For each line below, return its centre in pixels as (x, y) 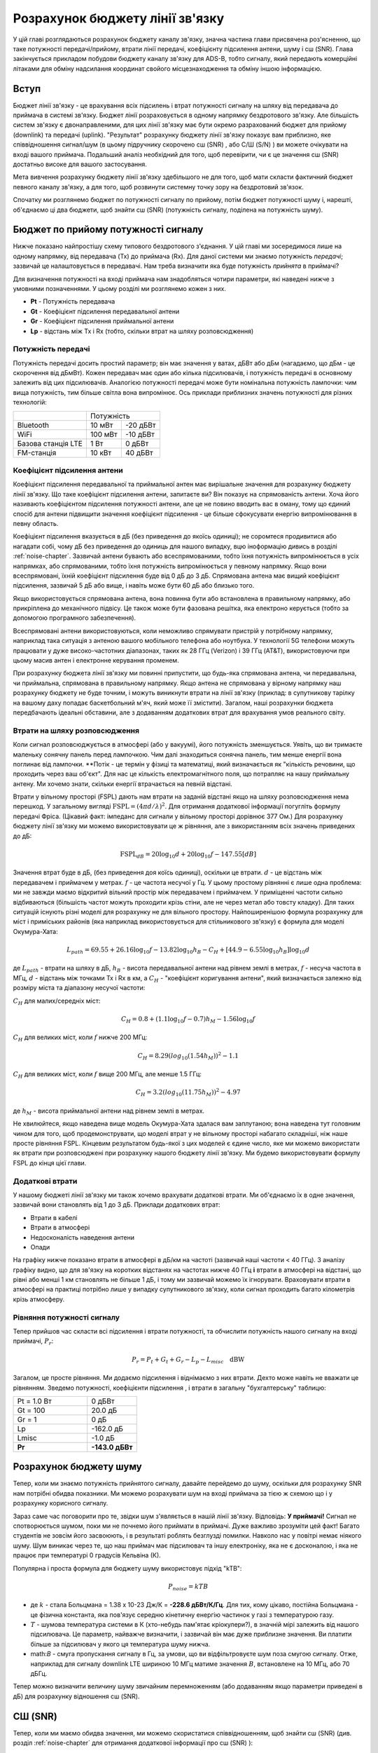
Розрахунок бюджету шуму (78, 1467)
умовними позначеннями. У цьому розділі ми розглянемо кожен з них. (120, 289)
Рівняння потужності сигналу (66, 1317)
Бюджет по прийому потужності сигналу (108, 230)
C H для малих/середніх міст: (57, 1001)
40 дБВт (139, 452)
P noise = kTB (188, 1587)
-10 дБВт (140, 434)
